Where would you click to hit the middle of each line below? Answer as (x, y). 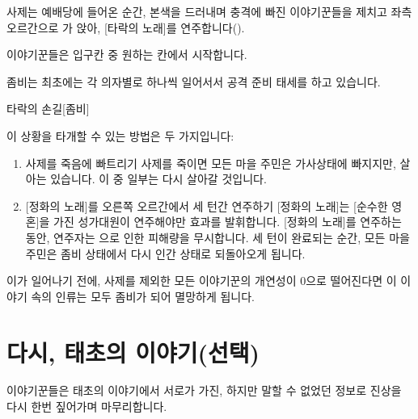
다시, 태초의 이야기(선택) (133, 352)
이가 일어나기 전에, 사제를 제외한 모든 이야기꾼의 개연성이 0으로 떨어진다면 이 (202, 281)
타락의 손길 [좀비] (48, 109)
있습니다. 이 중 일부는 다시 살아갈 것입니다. (158, 179)
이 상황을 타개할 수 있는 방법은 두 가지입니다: (120, 135)
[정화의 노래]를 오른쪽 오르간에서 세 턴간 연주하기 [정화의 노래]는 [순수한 (207, 205)
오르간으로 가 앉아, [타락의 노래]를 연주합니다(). (126, 27)
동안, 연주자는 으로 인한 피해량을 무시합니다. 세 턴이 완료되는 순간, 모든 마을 (217, 237)
